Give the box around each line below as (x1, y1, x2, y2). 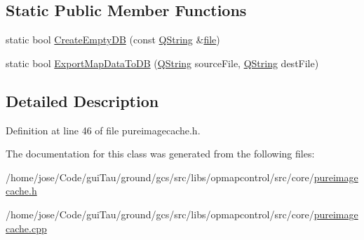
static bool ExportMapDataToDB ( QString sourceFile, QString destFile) (6, 55, 319, 70)
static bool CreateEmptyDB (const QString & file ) (6, 32, 220, 47)
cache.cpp (6, 220, 47, 235)
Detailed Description (6, 90, 159, 111)
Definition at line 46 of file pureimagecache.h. (6, 122, 201, 137)
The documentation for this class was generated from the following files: (6, 146, 315, 161)
